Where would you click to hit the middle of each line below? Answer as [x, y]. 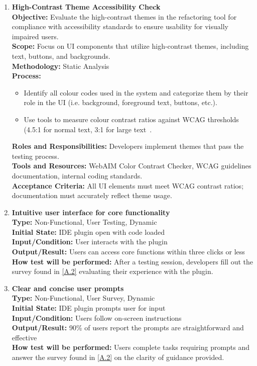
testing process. [35, 156]
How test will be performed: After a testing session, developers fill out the [132, 261]
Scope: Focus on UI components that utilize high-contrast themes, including [130, 46]
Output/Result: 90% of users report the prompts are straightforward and [128, 328]
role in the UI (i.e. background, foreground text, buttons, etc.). [120, 102]
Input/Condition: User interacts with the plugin [90, 242]
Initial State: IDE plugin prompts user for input [89, 308]
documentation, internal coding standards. [77, 175]
